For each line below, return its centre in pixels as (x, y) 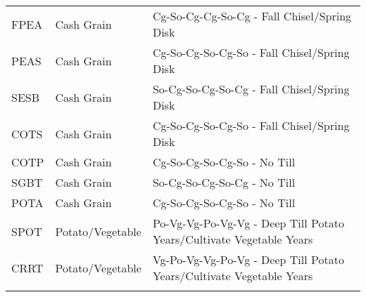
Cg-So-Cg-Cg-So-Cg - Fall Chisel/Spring (252, 16)
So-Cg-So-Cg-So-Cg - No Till (224, 182)
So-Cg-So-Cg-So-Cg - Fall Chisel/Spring (251, 89)
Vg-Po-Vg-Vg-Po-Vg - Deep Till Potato (248, 259)
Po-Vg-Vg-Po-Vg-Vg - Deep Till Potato (248, 223)
